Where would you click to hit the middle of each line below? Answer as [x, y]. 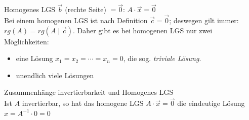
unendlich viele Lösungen [55, 75]
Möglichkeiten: [27, 41]
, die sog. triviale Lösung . [162, 58]
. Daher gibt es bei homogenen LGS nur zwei [143, 30]
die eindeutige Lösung [211, 103]
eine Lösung [34, 58]
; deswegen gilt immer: [204, 20]
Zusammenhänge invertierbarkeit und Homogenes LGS [89, 92]
